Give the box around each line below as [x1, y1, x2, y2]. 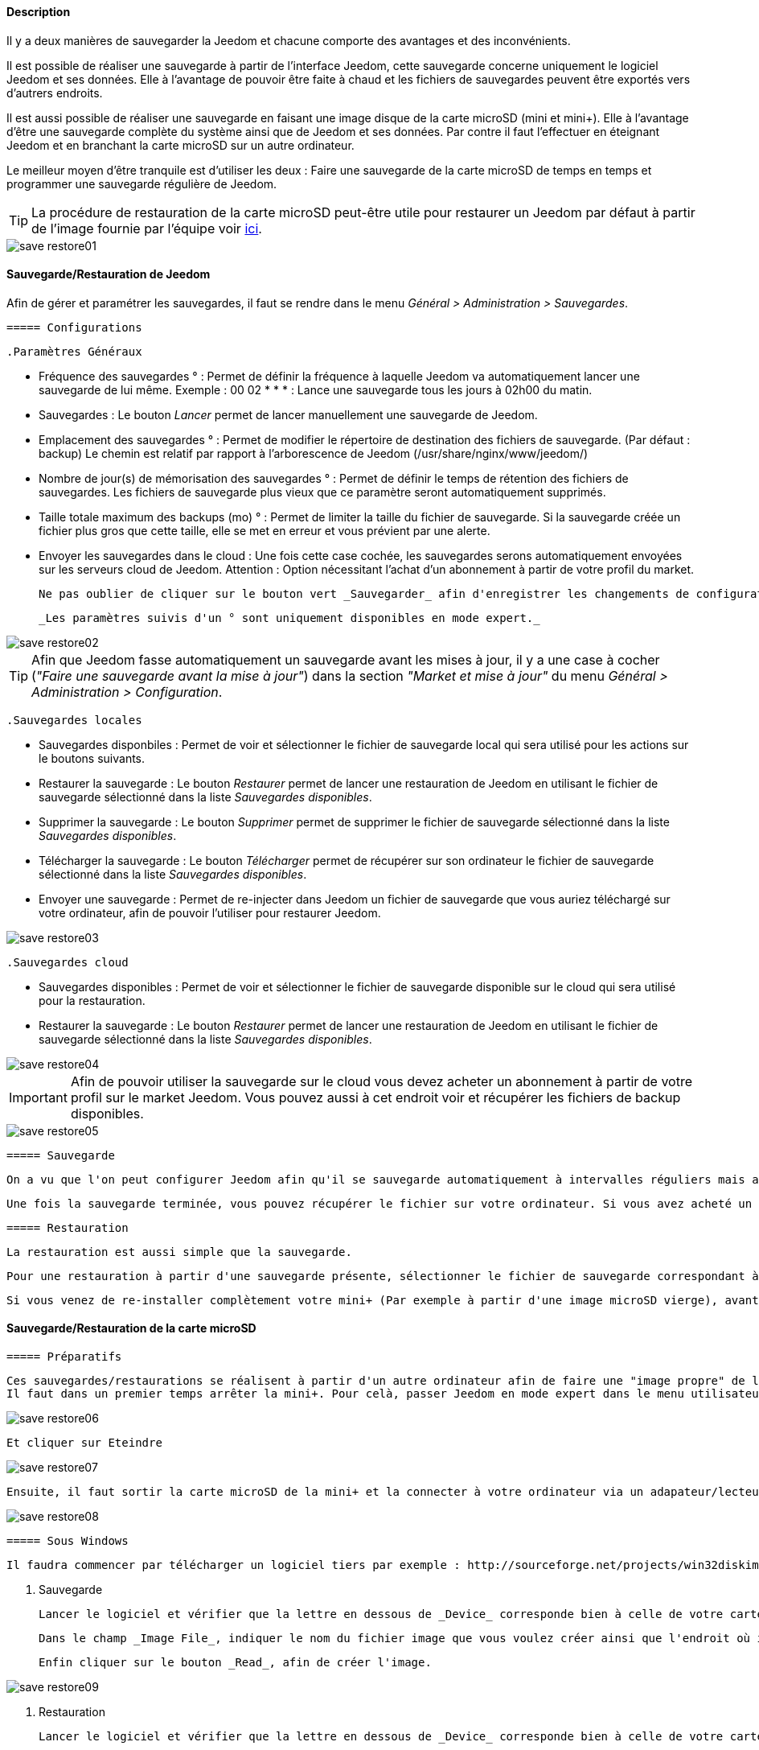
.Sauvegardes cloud [6, 955, 129, 969]
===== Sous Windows [6, 1534, 129, 1548]
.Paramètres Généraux [6, 344, 142, 358]
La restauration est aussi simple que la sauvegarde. [6, 1245, 352, 1258]
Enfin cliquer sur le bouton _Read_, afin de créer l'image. [39, 1656, 432, 1670]
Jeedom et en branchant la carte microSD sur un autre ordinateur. [6, 138, 355, 152]
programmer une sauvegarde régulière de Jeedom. [6, 176, 277, 191]
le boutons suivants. [39, 751, 146, 765]
